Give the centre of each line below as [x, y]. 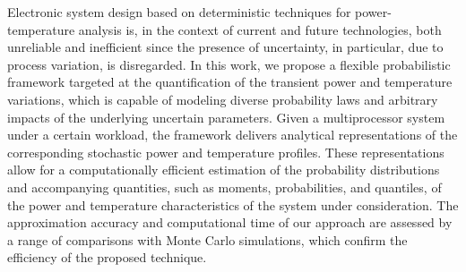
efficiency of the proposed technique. [107, 257]
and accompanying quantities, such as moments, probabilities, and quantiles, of [224, 187]
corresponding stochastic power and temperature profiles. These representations [226, 152]
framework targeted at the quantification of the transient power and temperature [230, 82]
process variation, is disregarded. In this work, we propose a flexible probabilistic [229, 64]
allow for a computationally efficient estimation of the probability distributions [224, 170]
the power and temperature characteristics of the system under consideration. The [233, 204]
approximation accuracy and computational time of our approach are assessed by [230, 222]
